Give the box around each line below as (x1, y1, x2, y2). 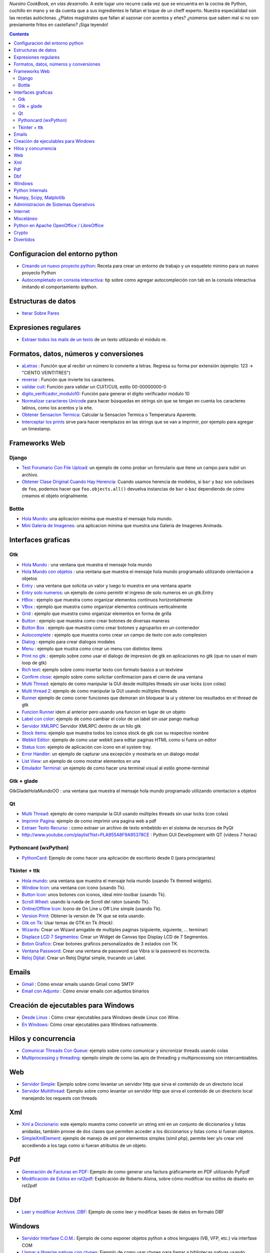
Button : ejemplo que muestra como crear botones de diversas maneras (21, 617, 170, 623)
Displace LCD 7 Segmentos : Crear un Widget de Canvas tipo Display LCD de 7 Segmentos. (21, 934, 209, 940)
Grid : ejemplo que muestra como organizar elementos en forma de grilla (21, 610, 172, 616)
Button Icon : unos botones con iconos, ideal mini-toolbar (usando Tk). (21, 892, 166, 898)
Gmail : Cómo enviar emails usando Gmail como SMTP (21, 981, 134, 987)
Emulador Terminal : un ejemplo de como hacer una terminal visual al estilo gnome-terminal (21, 765, 209, 771)
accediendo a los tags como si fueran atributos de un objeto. (21, 1142, 147, 1148)
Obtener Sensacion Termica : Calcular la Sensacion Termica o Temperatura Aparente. (21, 411, 197, 418)
